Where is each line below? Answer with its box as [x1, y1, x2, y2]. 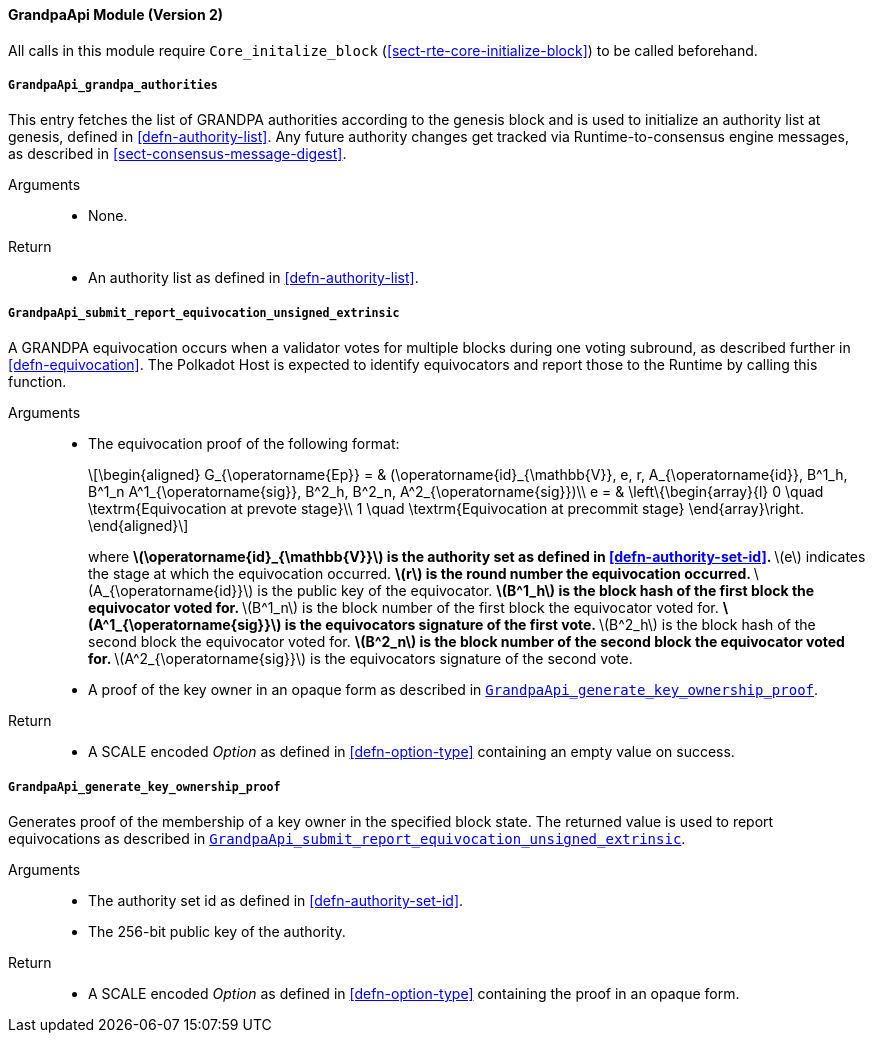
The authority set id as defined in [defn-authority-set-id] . [88, 891, 464, 909]
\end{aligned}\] [88, 517, 189, 535]
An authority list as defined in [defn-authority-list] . [88, 269, 419, 287]
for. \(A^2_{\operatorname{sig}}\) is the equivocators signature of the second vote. [88, 650, 633, 668]
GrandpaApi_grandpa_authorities [8, 78, 218, 92]
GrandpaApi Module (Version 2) [8, 6, 224, 23]
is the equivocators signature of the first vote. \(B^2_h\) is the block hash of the [284, 616, 816, 634]
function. [8, 373, 67, 391]
